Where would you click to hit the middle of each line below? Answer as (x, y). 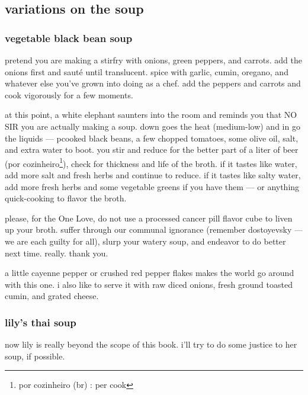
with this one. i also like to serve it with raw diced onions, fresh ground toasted (149, 284)
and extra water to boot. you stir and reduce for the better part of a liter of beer (152, 150)
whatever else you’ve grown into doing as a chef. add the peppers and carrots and (153, 83)
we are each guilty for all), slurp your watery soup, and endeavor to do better (145, 241)
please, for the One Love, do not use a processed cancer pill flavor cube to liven (149, 218)
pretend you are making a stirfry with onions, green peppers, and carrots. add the (153, 60)
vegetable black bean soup (69, 38)
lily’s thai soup (41, 322)
